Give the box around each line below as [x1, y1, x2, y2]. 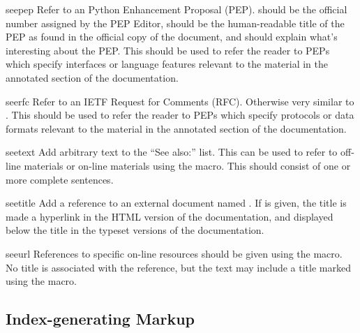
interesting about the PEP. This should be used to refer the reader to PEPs [6, 43, 330, 57]
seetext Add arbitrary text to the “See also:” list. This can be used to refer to [6, 145, 338, 159]
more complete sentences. [6, 172, 114, 186]
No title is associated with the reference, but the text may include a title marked [6, 260, 351, 274]
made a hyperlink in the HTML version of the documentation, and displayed [6, 209, 333, 223]
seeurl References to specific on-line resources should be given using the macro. [6, 246, 343, 260]
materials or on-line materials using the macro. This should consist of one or [24, 158, 351, 172]
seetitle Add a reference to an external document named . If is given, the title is [6, 195, 347, 210]
